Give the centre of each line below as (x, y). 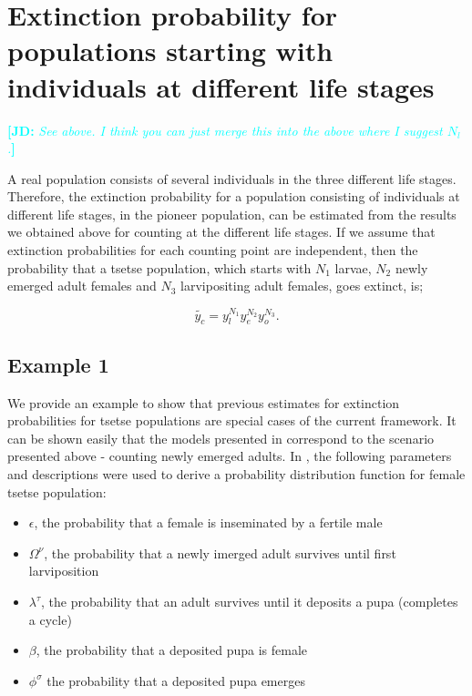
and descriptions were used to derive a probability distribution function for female (236, 474)
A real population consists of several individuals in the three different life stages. (232, 178)
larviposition (64, 571)
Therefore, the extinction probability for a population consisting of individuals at (234, 196)
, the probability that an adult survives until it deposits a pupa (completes (250, 602)
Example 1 (58, 364)
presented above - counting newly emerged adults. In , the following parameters (230, 456)
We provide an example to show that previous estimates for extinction (204, 402)
